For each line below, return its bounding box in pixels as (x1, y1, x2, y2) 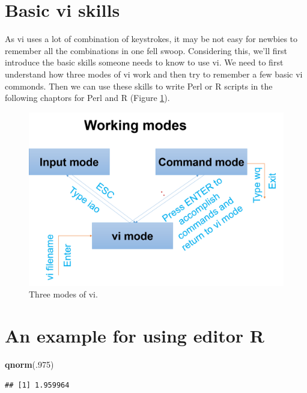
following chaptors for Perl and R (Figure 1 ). (5, 91, 170, 104)
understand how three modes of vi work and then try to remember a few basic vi (5, 67, 303, 80)
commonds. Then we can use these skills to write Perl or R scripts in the (5, 79, 273, 92)
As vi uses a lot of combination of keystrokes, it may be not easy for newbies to (5, 32, 298, 45)
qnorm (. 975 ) (5, 358, 54, 371)
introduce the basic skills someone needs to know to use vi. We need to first (5, 56, 284, 69)
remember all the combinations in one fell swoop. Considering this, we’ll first (5, 44, 287, 56)
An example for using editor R (5, 323, 265, 348)
